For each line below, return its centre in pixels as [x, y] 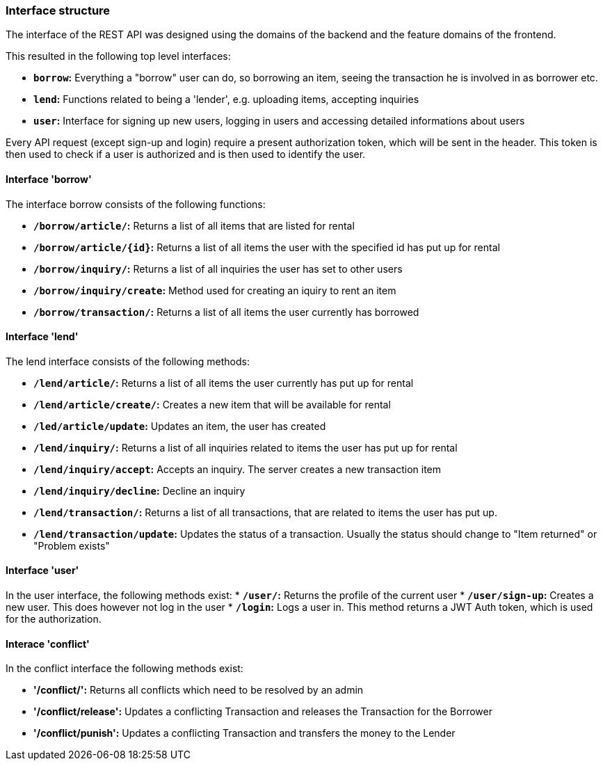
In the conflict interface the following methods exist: [124, 669]
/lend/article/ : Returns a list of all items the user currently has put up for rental [224, 383]
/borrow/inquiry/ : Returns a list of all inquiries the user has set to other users [218, 269]
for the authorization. [54, 619]
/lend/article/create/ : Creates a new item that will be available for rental [212, 404]
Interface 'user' [42, 570]
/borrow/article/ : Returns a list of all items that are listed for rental [194, 225]
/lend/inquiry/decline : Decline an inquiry [139, 490]
